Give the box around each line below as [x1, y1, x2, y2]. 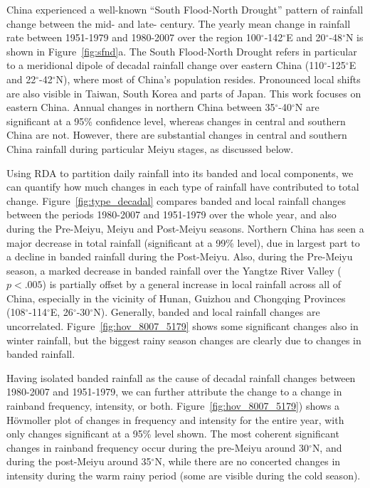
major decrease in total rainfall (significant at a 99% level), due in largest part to [6, 235, 360, 250]
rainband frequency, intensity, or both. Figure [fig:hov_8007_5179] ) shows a [6, 398, 340, 413]
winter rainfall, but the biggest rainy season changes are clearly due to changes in [6, 332, 361, 347]
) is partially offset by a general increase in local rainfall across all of [42, 277, 342, 292]
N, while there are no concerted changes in [154, 454, 341, 469]
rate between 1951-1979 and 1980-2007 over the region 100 [6, 30, 261, 45]
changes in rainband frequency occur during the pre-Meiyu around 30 [6, 440, 310, 455]
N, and [312, 440, 342, 455]
